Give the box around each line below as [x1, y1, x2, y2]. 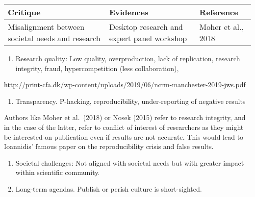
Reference [199, 6, 238, 18]
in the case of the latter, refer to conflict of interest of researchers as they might [4, 122, 244, 132]
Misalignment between [8, 21, 85, 32]
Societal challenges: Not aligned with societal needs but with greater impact [15, 157, 244, 168]
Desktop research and [109, 21, 183, 32]
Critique [8, 6, 41, 18]
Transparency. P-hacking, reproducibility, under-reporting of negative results [15, 96, 246, 106]
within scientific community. [15, 167, 100, 177]
